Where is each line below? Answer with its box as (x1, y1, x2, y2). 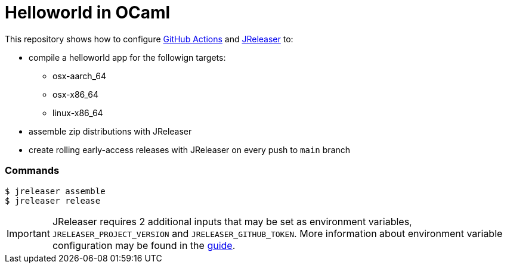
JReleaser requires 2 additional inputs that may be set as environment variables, (52, 215, 412, 228)
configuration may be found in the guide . (52, 239, 236, 251)
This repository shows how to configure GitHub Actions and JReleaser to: (5, 33, 293, 44)
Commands (5, 164, 60, 177)
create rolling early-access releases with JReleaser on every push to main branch (29, 144, 350, 155)
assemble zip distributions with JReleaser (29, 126, 192, 136)
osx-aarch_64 (52, 70, 107, 81)
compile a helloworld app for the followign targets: (29, 52, 226, 63)
